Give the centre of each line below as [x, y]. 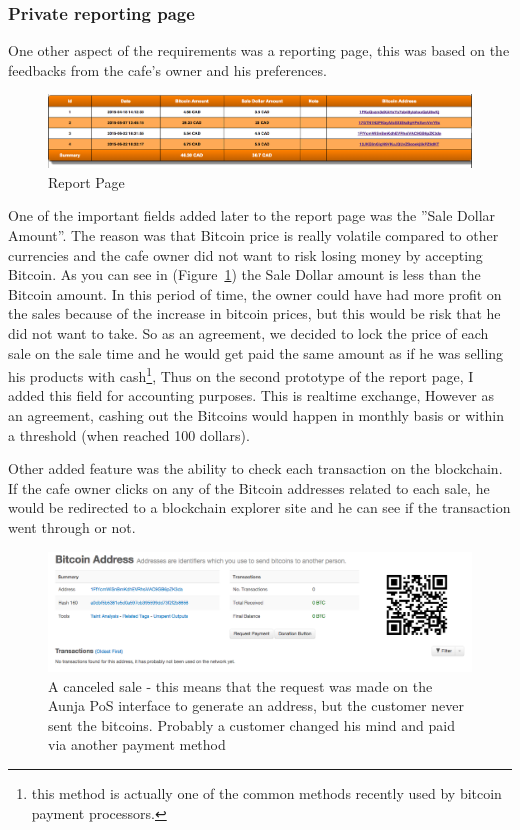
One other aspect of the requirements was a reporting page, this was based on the [259, 50]
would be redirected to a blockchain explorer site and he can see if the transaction [259, 507]
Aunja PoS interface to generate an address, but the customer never [256, 705]
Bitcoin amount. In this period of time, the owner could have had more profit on [255, 293]
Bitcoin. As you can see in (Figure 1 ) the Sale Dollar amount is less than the [244, 274]
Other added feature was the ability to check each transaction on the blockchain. [255, 468]
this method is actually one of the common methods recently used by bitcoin [266, 792]
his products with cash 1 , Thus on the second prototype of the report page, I [241, 374]
